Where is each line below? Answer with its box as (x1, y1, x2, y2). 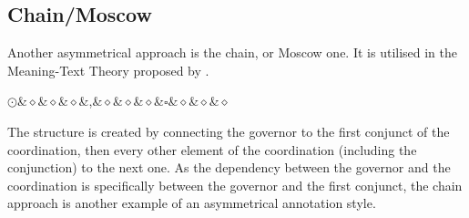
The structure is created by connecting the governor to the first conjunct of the (7, 121, 450, 140)
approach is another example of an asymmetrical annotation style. (7, 193, 376, 213)
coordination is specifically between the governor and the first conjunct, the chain (7, 175, 463, 194)
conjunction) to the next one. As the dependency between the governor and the (7, 158, 451, 177)
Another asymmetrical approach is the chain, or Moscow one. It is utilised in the (7, 43, 458, 62)
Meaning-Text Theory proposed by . (7, 60, 209, 79)
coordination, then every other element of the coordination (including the (7, 140, 417, 159)
